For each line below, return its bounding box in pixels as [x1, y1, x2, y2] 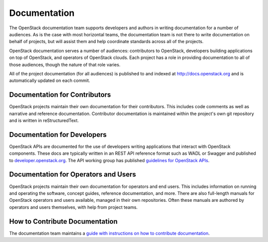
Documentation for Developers [9, 130, 107, 139]
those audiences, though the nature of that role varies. [9, 61, 121, 67]
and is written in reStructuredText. [9, 117, 79, 123]
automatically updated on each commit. [9, 77, 90, 84]
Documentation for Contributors [9, 91, 111, 99]
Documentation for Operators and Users [9, 170, 136, 179]
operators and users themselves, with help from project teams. [9, 204, 138, 210]
